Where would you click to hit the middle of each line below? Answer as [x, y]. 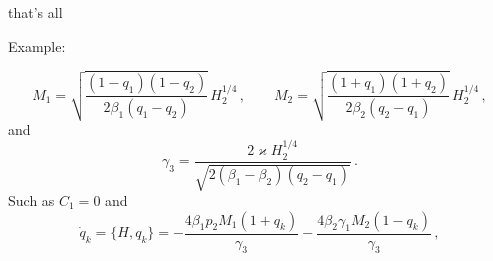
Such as [31, 199]
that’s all [35, 12]
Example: [37, 45]
